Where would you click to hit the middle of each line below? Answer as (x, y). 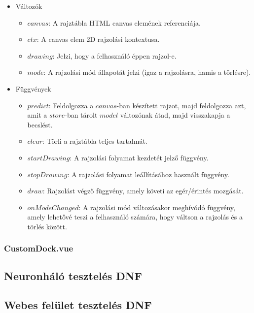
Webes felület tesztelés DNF (78, 304)
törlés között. (47, 226)
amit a (37, 115)
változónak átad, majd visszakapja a (175, 115)
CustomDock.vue (39, 248)
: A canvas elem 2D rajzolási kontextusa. (98, 39)
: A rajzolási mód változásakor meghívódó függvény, (157, 207)
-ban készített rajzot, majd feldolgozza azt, (181, 105)
